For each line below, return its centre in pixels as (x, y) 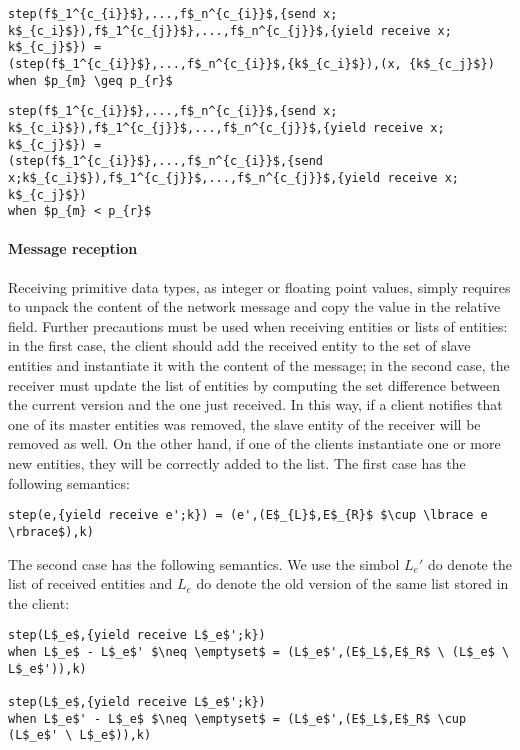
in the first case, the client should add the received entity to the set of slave (239, 345)
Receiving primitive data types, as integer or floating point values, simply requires (259, 286)
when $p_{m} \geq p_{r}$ (90, 80)
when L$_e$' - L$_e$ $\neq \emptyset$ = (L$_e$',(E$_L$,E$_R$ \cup (237, 718)
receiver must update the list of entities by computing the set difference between (254, 384)
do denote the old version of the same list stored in (352, 583)
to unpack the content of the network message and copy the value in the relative (254, 306)
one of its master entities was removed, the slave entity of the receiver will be (244, 423)
